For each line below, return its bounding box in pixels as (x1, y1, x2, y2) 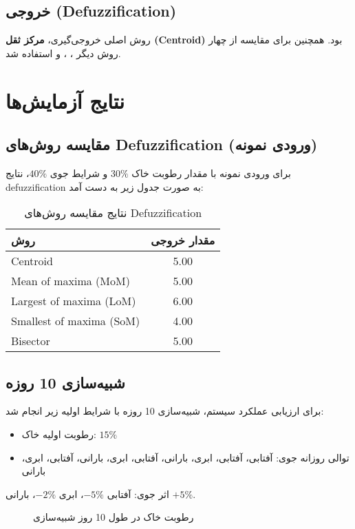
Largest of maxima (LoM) (11, 293, 136, 309)
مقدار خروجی (151, 232, 215, 249)
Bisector (11, 333, 50, 349)
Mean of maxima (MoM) (11, 273, 130, 289)
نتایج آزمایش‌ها (6, 86, 125, 114)
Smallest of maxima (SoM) (11, 313, 140, 329)
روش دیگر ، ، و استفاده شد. (6, 45, 121, 60)
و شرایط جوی (50, 165, 108, 180)
